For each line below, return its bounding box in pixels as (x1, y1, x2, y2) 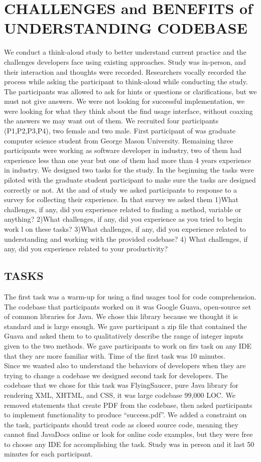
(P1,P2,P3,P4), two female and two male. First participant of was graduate (4, 125, 236, 136)
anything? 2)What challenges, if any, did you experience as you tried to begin (4, 214, 242, 224)
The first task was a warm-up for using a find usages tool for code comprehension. (4, 291, 256, 301)
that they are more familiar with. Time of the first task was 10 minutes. (4, 350, 225, 361)
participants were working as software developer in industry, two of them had (4, 145, 242, 156)
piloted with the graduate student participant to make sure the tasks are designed (4, 175, 256, 185)
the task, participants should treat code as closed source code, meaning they (4, 419, 238, 429)
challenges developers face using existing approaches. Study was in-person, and (4, 56, 246, 67)
